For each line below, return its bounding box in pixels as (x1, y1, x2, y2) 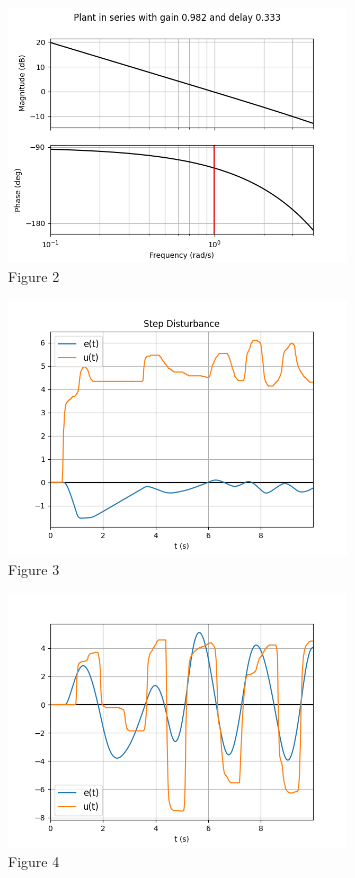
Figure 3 (8, 558, 60, 579)
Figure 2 (8, 265, 60, 286)
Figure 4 (8, 851, 60, 872)
